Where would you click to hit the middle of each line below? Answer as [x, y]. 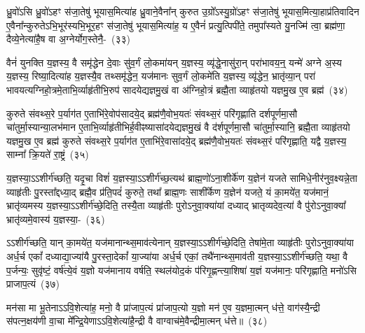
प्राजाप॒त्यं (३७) [33, 284]
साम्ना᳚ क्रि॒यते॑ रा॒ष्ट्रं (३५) [48, 154]
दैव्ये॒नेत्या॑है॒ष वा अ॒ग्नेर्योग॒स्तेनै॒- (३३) [68, 39]
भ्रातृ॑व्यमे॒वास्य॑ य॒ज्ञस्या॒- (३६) [56, 219]
